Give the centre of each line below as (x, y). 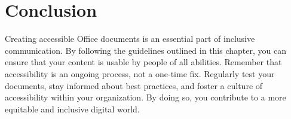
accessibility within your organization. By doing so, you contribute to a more (145, 97)
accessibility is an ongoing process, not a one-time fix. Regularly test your (140, 73)
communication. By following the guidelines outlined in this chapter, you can (145, 50)
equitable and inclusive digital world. (72, 109)
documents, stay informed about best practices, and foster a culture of (134, 85)
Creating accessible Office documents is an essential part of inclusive (130, 39)
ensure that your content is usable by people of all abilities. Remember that (143, 62)
